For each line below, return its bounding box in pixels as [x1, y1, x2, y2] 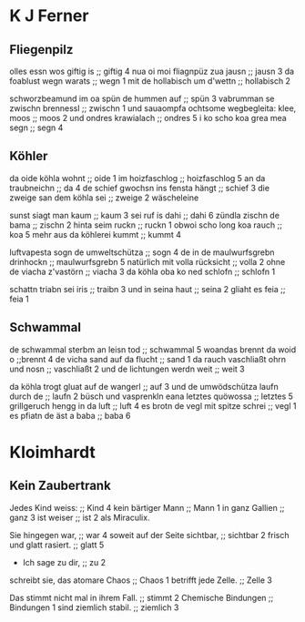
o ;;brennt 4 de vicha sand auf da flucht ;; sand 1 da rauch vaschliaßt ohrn [9, 353, 287, 364]
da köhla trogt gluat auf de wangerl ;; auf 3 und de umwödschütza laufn [9, 381, 280, 392]
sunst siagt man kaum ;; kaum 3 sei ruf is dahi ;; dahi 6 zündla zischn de [9, 209, 280, 220]
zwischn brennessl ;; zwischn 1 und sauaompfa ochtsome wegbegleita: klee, [9, 103, 297, 114]
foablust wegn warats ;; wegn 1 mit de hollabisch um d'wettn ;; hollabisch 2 [9, 76, 291, 87]
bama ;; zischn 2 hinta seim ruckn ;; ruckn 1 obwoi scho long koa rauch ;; [9, 219, 282, 230]
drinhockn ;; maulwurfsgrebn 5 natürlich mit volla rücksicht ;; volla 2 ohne [9, 256, 286, 267]
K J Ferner [9, 5, 89, 26]
